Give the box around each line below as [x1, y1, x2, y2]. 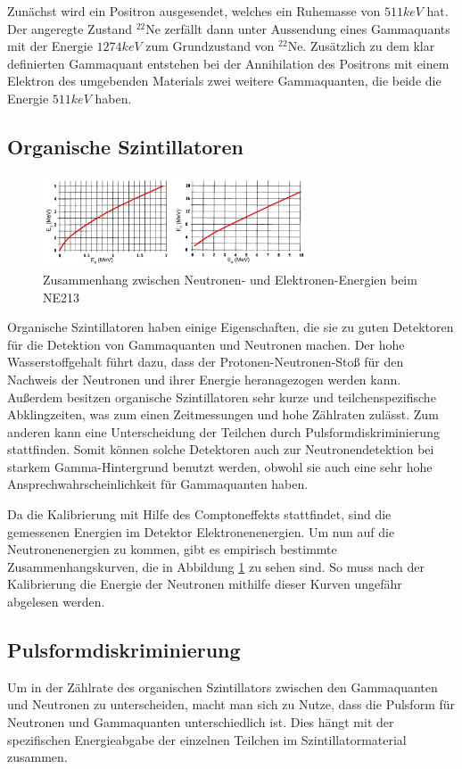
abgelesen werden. [7, 592, 105, 611]
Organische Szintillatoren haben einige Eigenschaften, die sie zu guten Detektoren [7, 318, 454, 336]
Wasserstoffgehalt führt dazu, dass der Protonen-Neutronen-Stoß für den [7, 352, 404, 371]
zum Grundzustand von [145, 37, 275, 55]
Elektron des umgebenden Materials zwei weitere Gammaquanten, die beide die [7, 71, 441, 90]
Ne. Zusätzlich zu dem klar [287, 37, 435, 55]
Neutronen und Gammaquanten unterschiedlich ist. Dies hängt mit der [7, 713, 394, 732]
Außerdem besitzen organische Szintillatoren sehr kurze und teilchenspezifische [7, 387, 436, 406]
